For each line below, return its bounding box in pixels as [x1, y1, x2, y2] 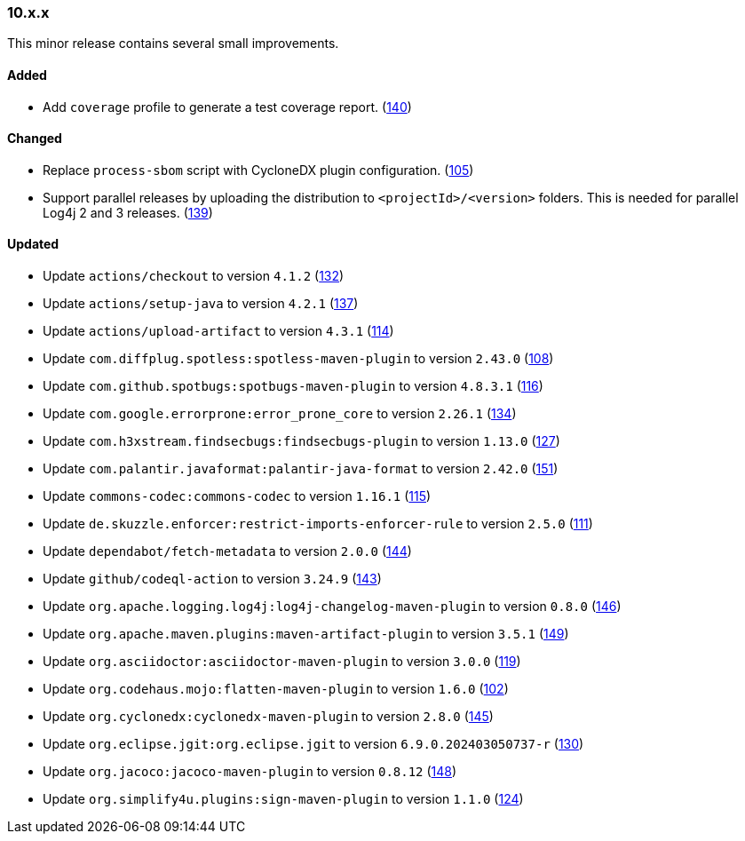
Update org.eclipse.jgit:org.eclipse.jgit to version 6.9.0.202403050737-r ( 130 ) [43, 736, 584, 752]
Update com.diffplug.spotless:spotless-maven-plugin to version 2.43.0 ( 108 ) [43, 351, 554, 367]
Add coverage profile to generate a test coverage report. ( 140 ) [43, 99, 412, 115]
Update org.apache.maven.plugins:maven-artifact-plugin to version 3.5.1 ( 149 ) [43, 626, 569, 642]
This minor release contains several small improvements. [7, 36, 339, 52]
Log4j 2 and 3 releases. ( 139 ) [43, 204, 213, 220]
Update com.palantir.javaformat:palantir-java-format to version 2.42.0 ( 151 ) [43, 461, 559, 477]
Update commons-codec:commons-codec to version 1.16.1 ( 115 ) [43, 488, 432, 504]
